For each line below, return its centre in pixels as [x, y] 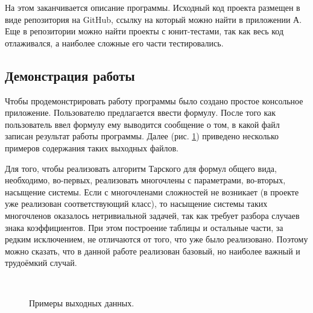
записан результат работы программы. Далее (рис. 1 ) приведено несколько [142, 136]
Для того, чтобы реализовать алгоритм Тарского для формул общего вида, [141, 168]
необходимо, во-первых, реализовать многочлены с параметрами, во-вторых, [145, 180]
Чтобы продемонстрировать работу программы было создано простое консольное [154, 100]
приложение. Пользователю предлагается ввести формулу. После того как [141, 112]
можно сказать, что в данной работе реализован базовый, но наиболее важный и [153, 251]
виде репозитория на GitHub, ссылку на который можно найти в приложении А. [153, 19]
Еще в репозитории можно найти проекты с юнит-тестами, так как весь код [144, 31]
